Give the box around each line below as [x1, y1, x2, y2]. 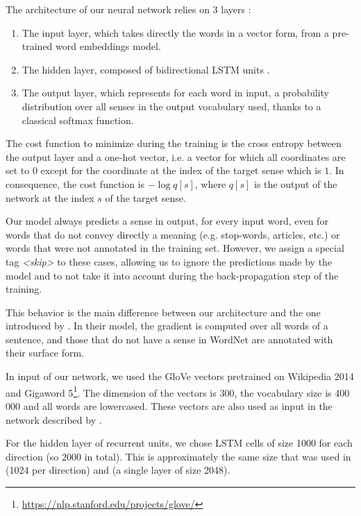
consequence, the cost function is [6, 176, 145, 191]
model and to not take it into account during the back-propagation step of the [6, 268, 339, 282]
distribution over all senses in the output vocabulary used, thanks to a [22, 98, 321, 113]
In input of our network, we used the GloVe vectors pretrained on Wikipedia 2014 [6, 369, 354, 384]
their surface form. [6, 345, 84, 360]
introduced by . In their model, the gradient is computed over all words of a [6, 318, 328, 333]
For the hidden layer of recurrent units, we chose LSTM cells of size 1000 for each [6, 436, 353, 450]
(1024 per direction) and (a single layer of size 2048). [6, 463, 230, 477]
